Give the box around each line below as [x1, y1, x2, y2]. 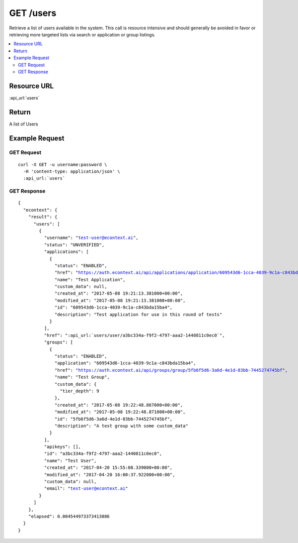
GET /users [9, 7, 57, 18]
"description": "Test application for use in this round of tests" [55, 312, 223, 317]
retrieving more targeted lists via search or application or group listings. [9, 31, 156, 37]
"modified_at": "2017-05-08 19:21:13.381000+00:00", [55, 298, 186, 303]
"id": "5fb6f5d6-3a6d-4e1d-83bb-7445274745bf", [55, 416, 173, 422]
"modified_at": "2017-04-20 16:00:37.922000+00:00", [44, 472, 175, 477]
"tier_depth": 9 [60, 388, 99, 394]
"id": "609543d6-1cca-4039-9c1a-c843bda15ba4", [55, 305, 173, 311]
